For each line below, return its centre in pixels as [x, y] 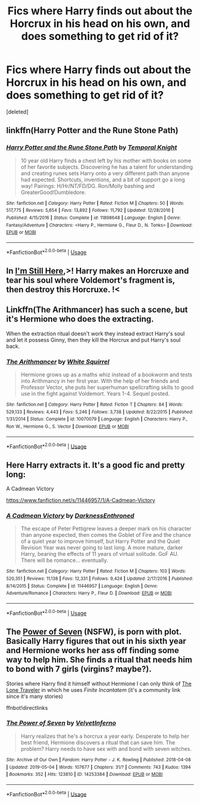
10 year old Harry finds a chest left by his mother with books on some [106, 160]
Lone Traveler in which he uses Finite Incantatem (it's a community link [93, 689]
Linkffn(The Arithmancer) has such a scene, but [97, 310]
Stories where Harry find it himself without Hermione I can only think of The [99, 684]
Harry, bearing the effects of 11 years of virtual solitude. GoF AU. [100, 554]
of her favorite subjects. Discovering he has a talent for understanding [107, 167]
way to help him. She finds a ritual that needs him [99, 660]
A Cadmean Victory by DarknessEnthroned [70, 516]
